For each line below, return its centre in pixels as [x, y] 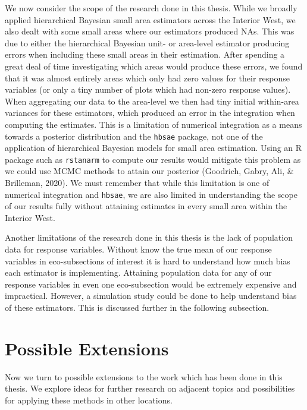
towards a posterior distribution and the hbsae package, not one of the [134, 136]
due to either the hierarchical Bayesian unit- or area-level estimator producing [147, 42]
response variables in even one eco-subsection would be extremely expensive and [151, 284]
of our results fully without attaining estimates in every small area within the [146, 206]
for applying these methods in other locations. [89, 400]
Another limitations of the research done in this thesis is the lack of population [149, 237]
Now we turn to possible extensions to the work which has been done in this [144, 376]
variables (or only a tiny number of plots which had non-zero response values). [148, 89]
